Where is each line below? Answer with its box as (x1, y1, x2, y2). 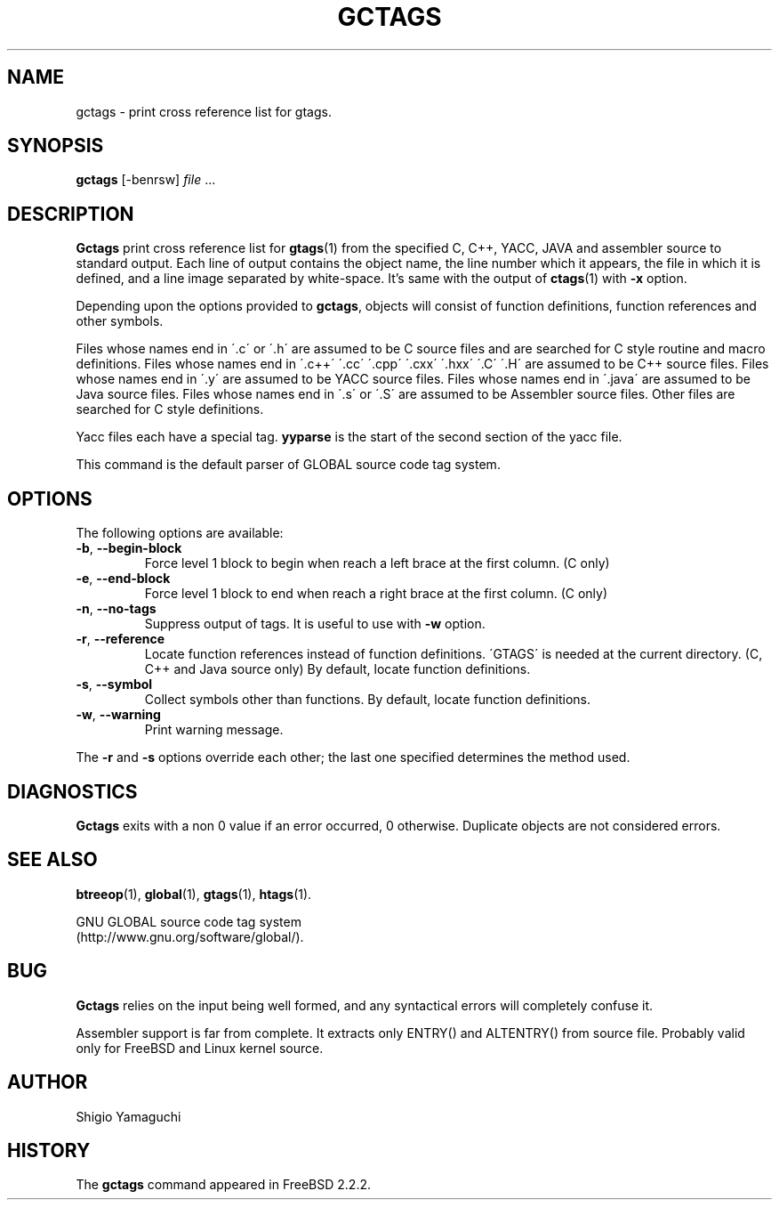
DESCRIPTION (7, 202, 134, 225)
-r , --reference (76, 631, 165, 647)
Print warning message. (144, 722, 284, 738)
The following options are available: (76, 525, 284, 541)
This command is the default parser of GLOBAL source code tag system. (76, 457, 501, 473)
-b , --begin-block (76, 540, 182, 556)
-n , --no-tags (76, 601, 157, 617)
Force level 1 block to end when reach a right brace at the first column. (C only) (144, 586, 608, 602)
